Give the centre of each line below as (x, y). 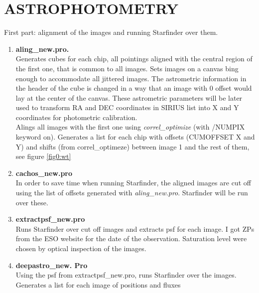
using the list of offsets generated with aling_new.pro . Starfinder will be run (132, 193)
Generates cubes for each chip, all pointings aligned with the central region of (134, 59)
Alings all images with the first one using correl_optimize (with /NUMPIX (130, 127)
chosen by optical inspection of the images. (81, 248)
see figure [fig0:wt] (43, 156)
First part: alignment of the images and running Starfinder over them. (111, 32)
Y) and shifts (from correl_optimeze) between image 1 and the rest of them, (132, 146)
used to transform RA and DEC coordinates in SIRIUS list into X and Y (127, 107)
